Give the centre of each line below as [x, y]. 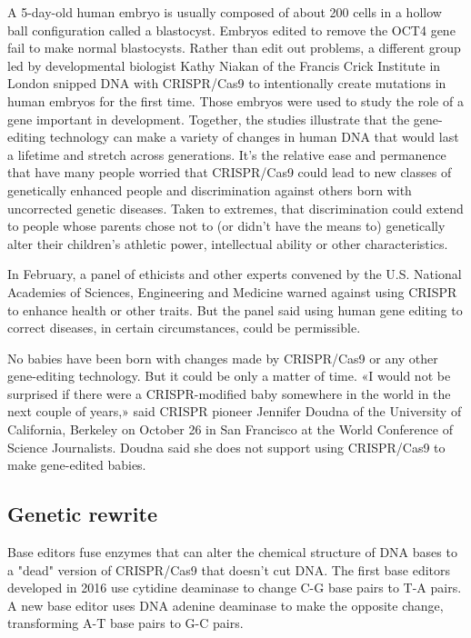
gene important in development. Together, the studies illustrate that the [209, 119]
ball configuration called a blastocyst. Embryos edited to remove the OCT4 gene [231, 30]
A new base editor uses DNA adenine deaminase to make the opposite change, [225, 605]
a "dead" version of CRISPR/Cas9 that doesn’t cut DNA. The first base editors [229, 569]
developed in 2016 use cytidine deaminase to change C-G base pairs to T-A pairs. [235, 588]
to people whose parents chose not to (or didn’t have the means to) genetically [226, 226]
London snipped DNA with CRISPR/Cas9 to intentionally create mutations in [227, 83]
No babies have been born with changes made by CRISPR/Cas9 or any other [223, 358]
